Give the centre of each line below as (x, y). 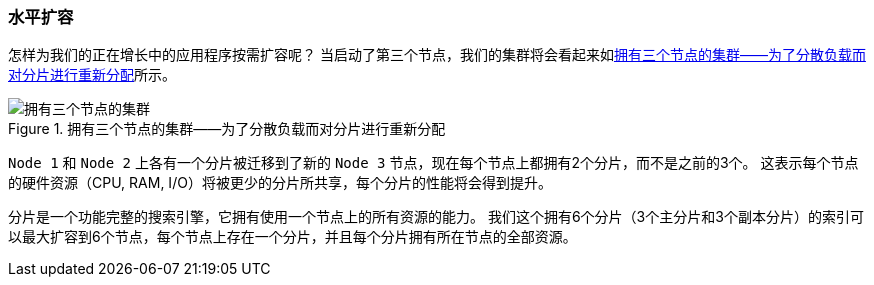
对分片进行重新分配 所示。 (92, 75)
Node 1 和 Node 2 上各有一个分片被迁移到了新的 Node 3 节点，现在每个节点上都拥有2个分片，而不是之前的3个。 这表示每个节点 (433, 163)
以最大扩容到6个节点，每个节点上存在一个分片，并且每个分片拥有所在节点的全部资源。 (292, 237)
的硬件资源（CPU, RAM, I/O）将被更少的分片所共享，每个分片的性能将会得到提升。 (280, 183)
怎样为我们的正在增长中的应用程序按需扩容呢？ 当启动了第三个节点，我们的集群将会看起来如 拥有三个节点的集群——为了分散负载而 (437, 55)
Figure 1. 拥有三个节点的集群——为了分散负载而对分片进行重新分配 (227, 129)
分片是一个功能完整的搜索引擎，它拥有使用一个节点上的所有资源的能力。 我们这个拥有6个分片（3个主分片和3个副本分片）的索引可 (436, 217)
